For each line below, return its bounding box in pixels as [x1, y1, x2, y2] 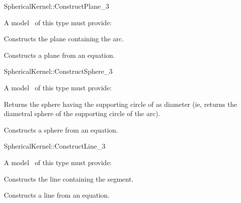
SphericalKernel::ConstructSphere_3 [4, 66, 112, 76]
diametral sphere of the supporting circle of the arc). [4, 108, 160, 118]
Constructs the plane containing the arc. [4, 34, 124, 44]
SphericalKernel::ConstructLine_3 [4, 141, 106, 151]
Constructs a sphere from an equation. [4, 124, 118, 135]
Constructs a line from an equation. [4, 190, 110, 200]
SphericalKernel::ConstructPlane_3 [4, 1, 110, 11]
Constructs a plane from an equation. [4, 50, 115, 60]
